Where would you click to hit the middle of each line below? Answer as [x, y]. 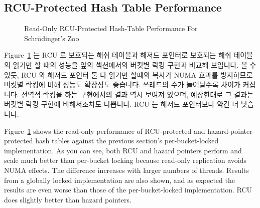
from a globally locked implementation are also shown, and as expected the [119, 180]
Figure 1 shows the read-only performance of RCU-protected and [105, 131]
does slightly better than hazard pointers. [68, 199]
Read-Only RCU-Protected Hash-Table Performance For [111, 28]
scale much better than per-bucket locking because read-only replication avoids [125, 160]
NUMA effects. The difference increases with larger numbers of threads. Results [126, 170]
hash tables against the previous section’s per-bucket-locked [127, 141]
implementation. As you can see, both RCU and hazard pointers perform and [123, 150]
